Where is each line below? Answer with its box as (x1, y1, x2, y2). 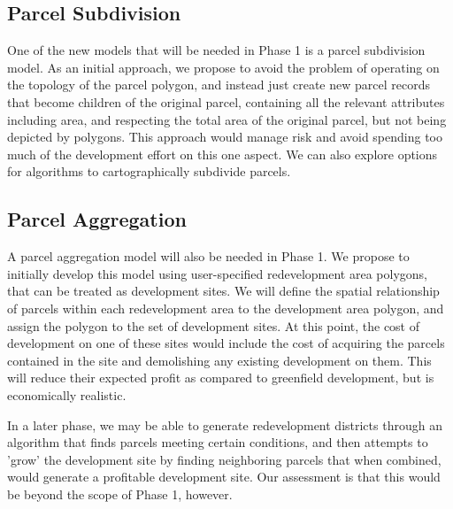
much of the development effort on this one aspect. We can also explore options (7, 144, 438, 163)
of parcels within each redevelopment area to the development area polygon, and (7, 298, 444, 317)
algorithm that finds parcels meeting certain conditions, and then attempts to (7, 433, 428, 451)
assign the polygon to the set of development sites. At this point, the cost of (7, 316, 420, 335)
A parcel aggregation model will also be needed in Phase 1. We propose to (7, 247, 410, 266)
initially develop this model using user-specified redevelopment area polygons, (7, 264, 427, 282)
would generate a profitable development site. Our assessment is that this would (7, 467, 441, 486)
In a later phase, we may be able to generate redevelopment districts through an (7, 415, 442, 434)
